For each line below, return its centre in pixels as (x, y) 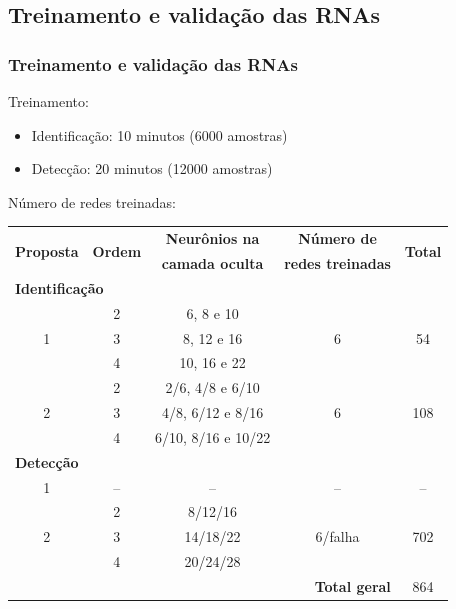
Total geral (352, 585)
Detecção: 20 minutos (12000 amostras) (152, 168)
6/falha (337, 536)
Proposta (47, 250)
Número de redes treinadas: (92, 201)
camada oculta (212, 262)
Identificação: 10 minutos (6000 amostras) (159, 134)
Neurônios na (212, 238)
